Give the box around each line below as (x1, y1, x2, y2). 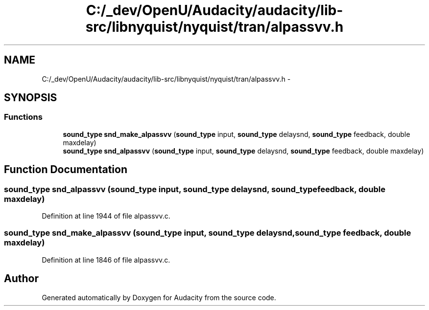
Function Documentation (4, 163, 127, 176)
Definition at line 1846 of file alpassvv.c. (42, 255, 170, 264)
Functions (4, 112, 43, 122)
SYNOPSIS (4, 91, 57, 104)
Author (4, 272, 39, 285)
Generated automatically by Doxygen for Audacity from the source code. (42, 293, 276, 302)
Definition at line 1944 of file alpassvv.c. (42, 212, 170, 221)
